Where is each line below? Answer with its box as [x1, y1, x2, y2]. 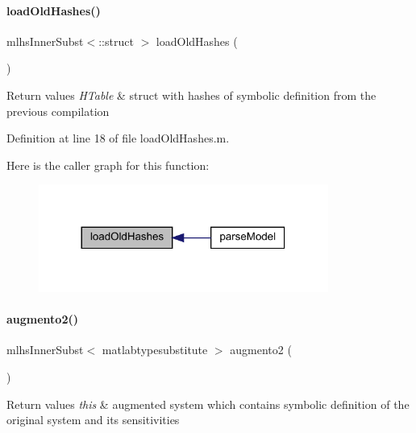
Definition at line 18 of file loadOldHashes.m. [6, 130, 230, 146]
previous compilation [6, 102, 110, 119]
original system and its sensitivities [6, 411, 180, 428]
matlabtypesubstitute [102, 341, 208, 358]
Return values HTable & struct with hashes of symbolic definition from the [6, 86, 376, 103]
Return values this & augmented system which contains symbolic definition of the [6, 395, 410, 412]
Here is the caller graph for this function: [6, 156, 210, 173]
